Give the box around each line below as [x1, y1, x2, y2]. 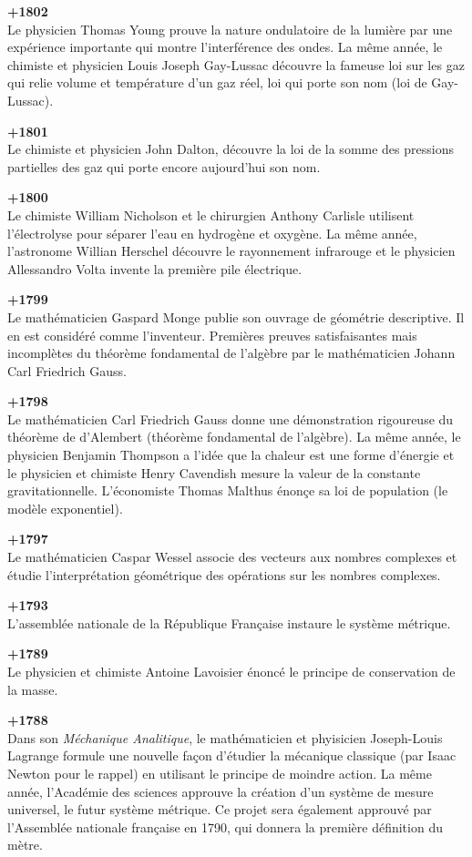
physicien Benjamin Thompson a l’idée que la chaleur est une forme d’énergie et [7, 445, 455, 464]
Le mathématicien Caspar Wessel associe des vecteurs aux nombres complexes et [7, 547, 457, 566]
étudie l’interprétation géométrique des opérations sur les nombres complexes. [7, 565, 441, 584]
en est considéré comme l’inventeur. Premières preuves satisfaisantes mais [7, 325, 417, 344]
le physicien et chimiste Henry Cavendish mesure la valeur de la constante [7, 463, 421, 482]
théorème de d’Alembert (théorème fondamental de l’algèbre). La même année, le [7, 427, 461, 446]
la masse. [7, 679, 58, 699]
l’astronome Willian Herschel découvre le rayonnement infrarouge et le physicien [7, 241, 456, 260]
